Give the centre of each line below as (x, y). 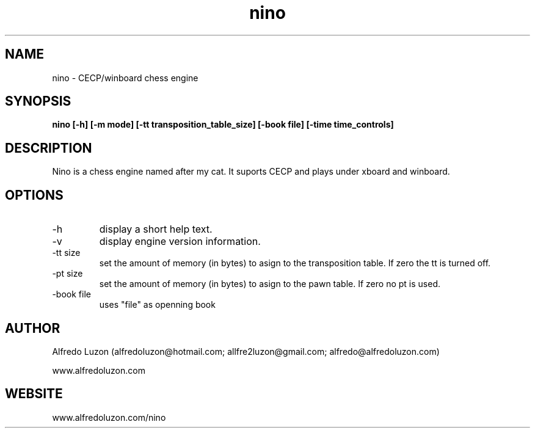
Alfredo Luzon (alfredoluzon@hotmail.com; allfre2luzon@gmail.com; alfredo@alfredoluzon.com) (246, 351)
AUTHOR (33, 328)
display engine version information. (180, 242)
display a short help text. (156, 229)
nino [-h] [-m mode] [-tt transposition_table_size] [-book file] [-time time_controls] (223, 125)
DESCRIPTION (49, 148)
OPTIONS (34, 195)
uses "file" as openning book (157, 305)
